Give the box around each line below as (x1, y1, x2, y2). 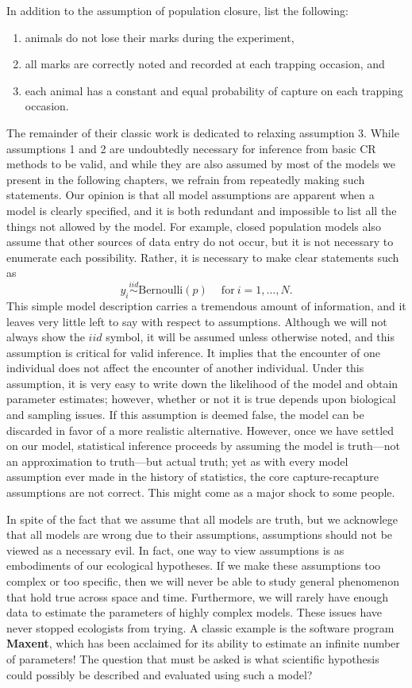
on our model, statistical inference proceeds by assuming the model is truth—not (6, 437, 401, 454)
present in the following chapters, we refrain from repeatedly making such (6, 171, 365, 187)
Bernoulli (138, 285, 183, 297)
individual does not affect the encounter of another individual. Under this (6, 359, 364, 376)
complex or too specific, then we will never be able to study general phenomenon (6, 573, 399, 590)
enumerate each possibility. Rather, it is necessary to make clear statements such (6, 248, 399, 265)
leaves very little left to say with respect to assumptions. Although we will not (6, 313, 387, 329)
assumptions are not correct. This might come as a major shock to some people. (6, 484, 395, 501)
